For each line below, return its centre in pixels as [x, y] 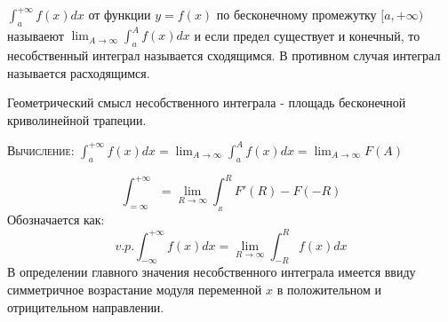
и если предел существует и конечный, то [307, 35]
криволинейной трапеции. [77, 119]
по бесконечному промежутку [296, 14]
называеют [36, 35]
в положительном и [329, 289]
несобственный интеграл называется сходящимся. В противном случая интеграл [224, 55]
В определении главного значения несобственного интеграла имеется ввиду [212, 272]
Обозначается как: [56, 220]
